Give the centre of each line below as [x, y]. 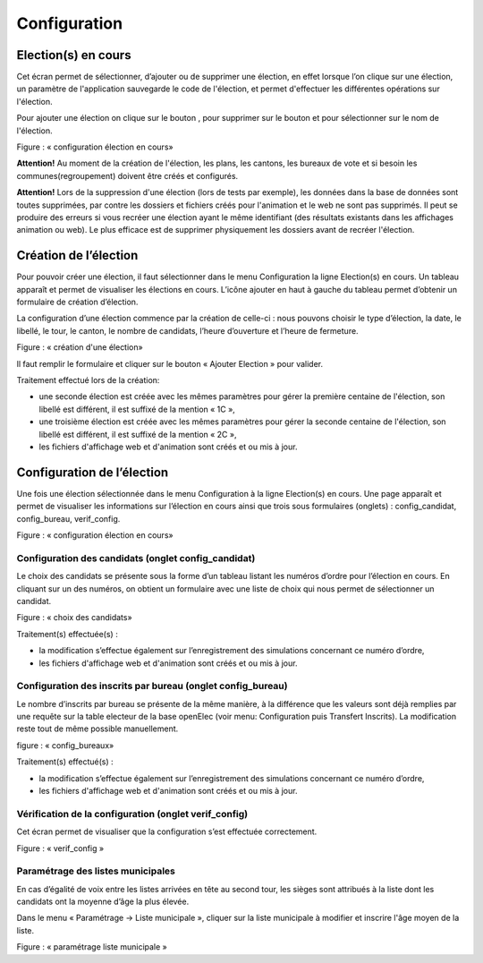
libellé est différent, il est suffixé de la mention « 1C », [137, 409]
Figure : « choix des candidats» [75, 618]
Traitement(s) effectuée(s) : [67, 634]
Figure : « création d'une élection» [80, 347]
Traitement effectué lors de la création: [88, 380]
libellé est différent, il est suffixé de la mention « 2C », [138, 434]
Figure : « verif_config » [60, 848]
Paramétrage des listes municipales [96, 871]
